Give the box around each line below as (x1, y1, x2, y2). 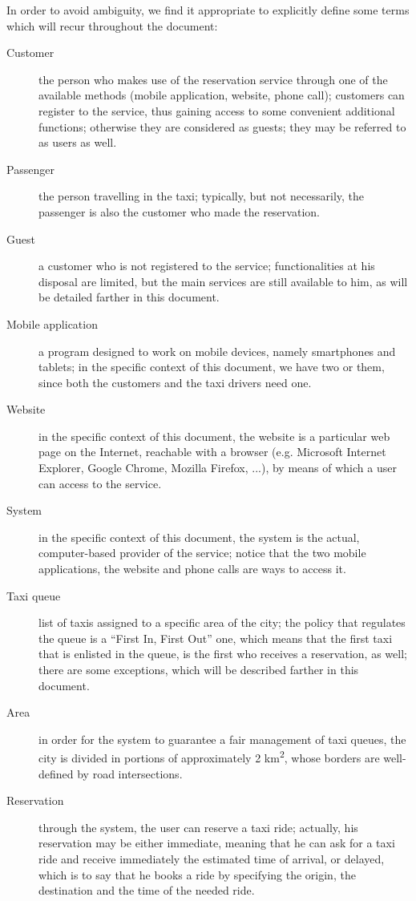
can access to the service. (38, 475, 162, 491)
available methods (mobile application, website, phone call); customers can (38, 87, 405, 103)
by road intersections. (77, 765, 183, 782)
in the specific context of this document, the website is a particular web (38, 427, 390, 444)
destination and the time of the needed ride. (38, 882, 255, 899)
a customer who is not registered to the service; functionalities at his (38, 257, 375, 274)
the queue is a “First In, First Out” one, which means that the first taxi (38, 629, 393, 646)
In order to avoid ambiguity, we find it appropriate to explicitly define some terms (6, 2, 410, 18)
